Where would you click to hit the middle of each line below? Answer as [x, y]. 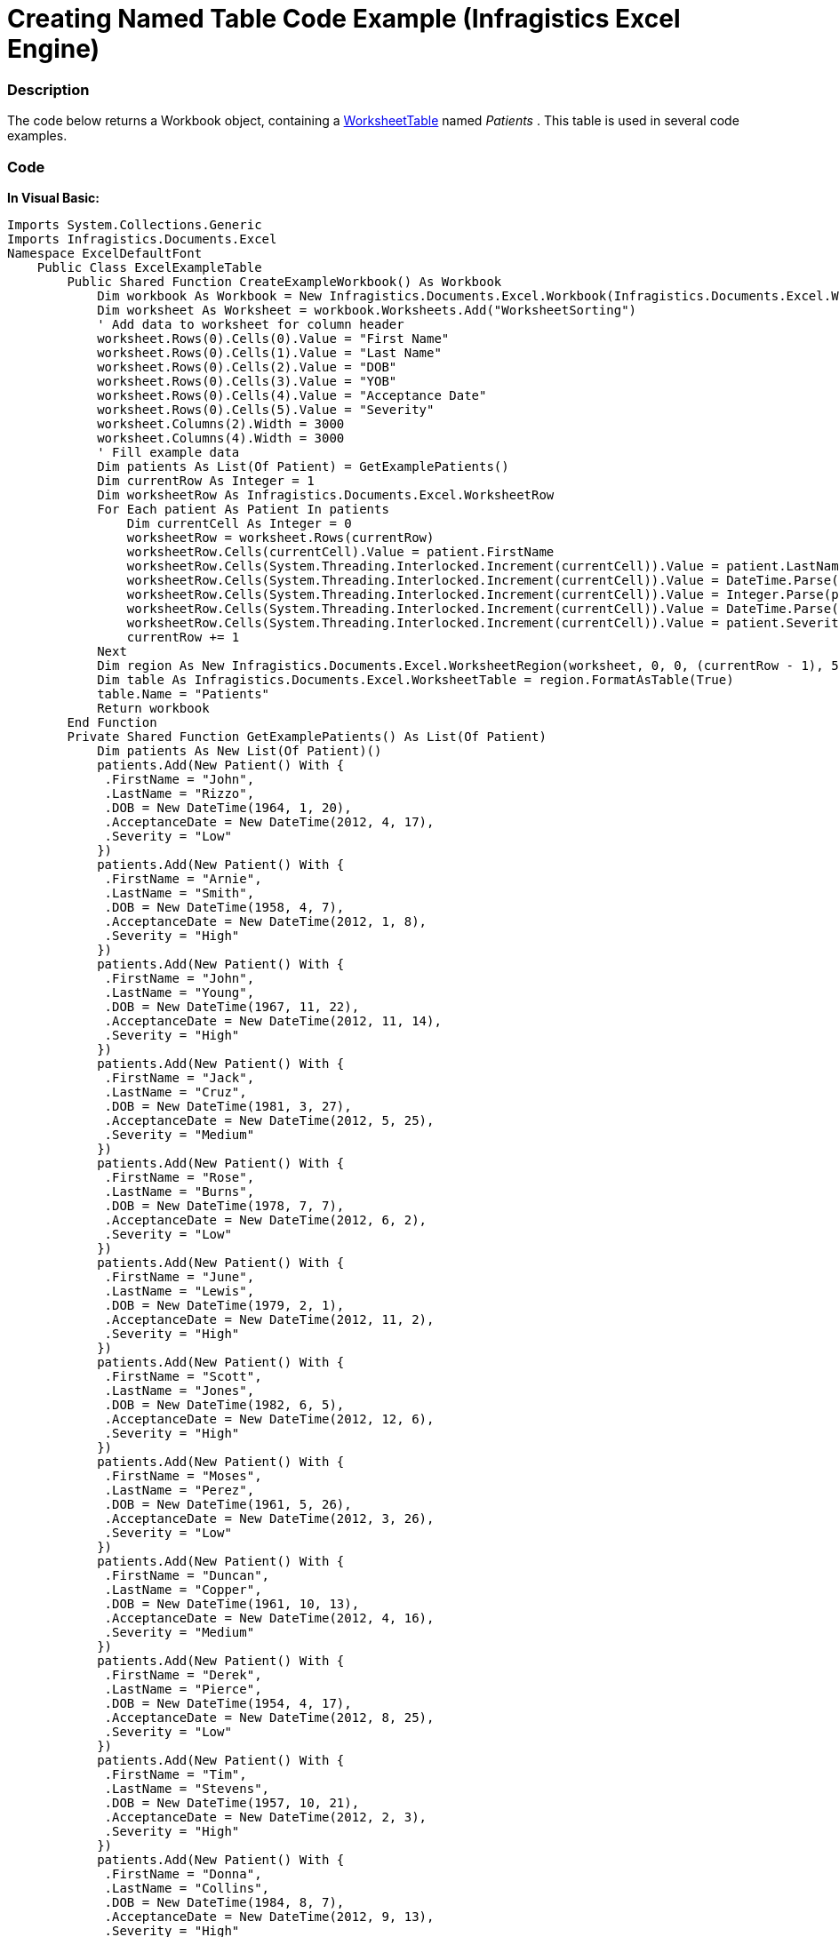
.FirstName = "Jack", [180, 1077]
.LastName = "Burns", [180, 1191]
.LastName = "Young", [180, 992]
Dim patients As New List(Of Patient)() [240, 750]
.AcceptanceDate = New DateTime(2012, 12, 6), [269, 1419]
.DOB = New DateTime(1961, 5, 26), [228, 1504]
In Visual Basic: [53, 197]
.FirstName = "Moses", [183, 1475]
